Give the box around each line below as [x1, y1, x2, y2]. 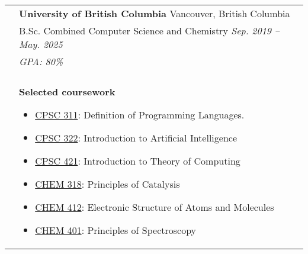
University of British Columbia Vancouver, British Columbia [19, 7, 290, 20]
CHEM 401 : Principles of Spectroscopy [35, 223, 197, 237]
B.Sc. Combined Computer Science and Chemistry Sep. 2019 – [19, 24, 280, 37]
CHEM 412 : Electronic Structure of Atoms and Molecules [35, 200, 274, 214]
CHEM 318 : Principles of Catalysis [35, 177, 180, 191]
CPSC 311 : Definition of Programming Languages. [35, 108, 245, 121]
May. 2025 [19, 37, 63, 51]
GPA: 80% [19, 54, 63, 68]
